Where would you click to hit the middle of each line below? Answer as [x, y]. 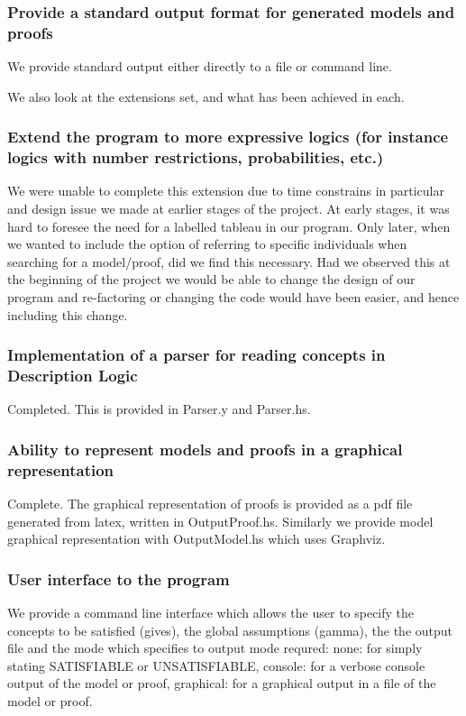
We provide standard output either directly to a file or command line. [200, 66]
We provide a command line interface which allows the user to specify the [211, 613]
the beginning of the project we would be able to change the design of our [211, 279]
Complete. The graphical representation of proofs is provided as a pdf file [210, 504]
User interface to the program [119, 578]
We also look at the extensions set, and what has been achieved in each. [206, 96]
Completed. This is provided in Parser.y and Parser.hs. [159, 409]
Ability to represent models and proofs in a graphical [205, 449]
